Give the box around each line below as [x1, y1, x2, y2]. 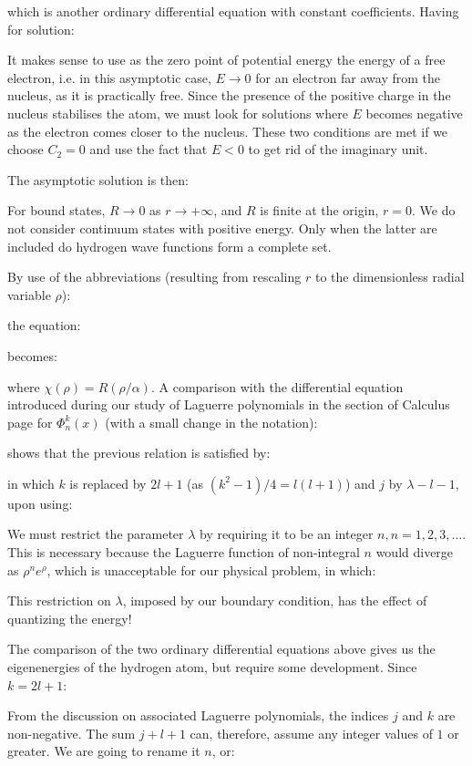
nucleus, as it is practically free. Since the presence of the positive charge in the [7, 86, 451, 105]
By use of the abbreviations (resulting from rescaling [7, 267, 302, 286]
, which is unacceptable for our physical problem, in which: [46, 560, 376, 579]
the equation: [7, 316, 81, 335]
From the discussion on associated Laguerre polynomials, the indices [7, 706, 389, 725]
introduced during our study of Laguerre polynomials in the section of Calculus [7, 395, 450, 414]
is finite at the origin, [260, 201, 379, 220]
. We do [411, 201, 456, 220]
